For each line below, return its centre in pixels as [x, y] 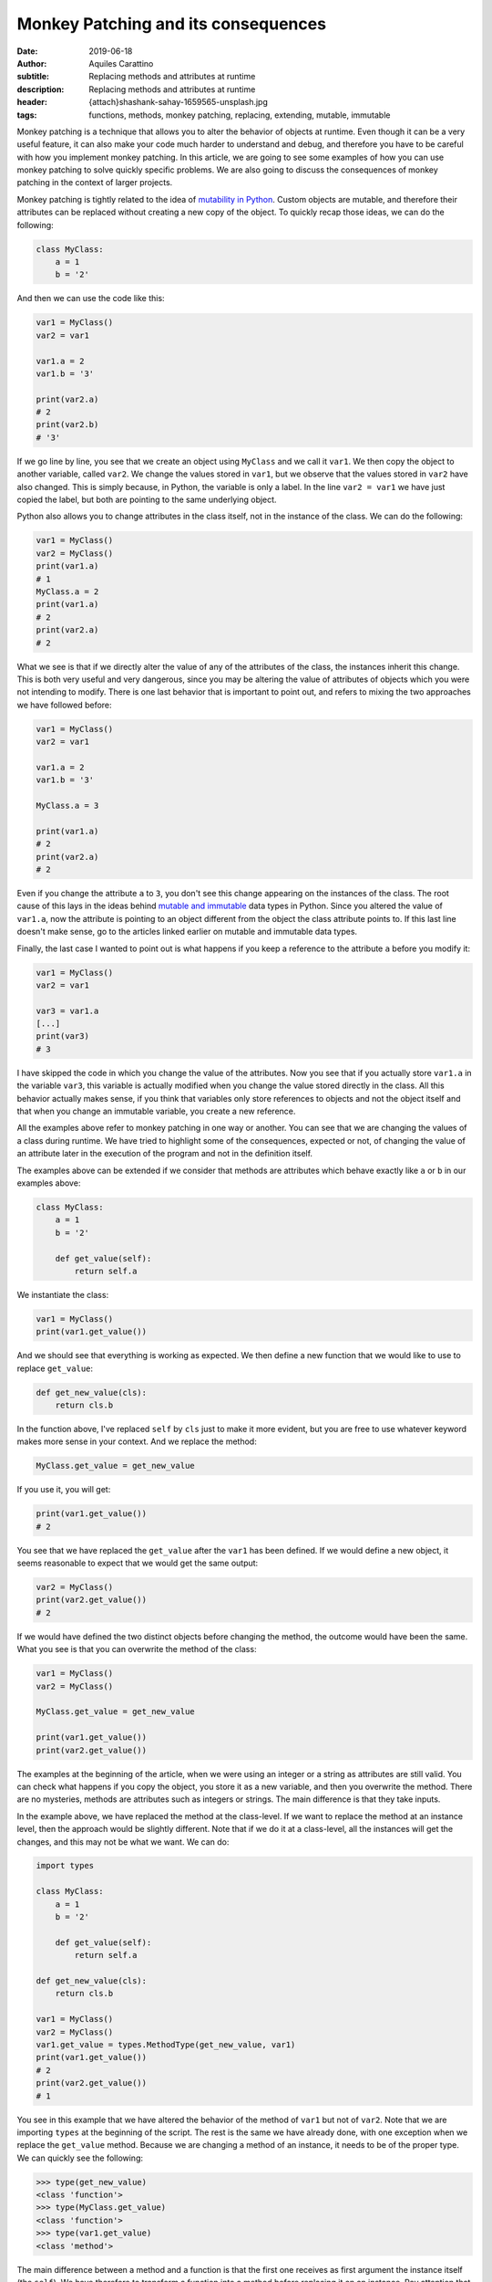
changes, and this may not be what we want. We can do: [123, 1842]
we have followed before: [65, 705]
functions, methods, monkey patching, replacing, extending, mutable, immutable [240, 115]
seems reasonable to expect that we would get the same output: [138, 1563]
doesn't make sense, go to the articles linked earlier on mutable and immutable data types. [187, 932]
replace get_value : [55, 1368]
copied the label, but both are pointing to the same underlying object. [147, 500]
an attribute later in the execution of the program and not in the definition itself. [165, 1154]
